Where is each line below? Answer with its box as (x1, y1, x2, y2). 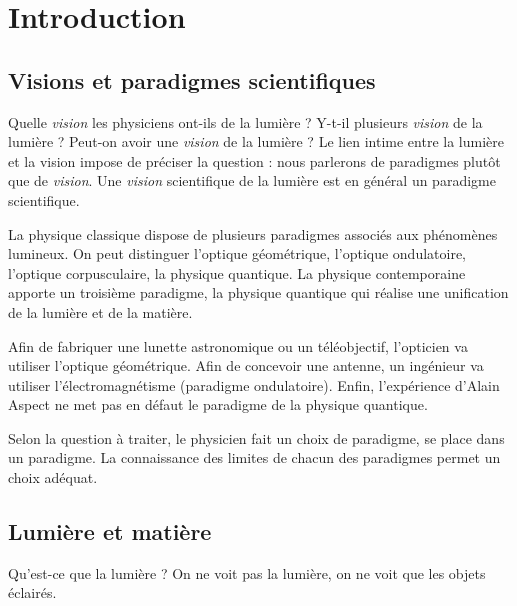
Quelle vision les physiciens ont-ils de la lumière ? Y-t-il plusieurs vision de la (8, 111, 483, 132)
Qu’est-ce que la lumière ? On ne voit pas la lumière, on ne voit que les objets (8, 562, 486, 583)
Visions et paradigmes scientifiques (8, 64, 376, 95)
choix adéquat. (8, 467, 98, 488)
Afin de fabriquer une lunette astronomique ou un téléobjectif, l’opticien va (8, 335, 468, 356)
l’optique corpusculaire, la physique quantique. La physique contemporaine (8, 262, 466, 283)
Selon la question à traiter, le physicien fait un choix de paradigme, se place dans (8, 427, 505, 448)
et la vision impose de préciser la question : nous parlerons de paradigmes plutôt (8, 150, 501, 171)
